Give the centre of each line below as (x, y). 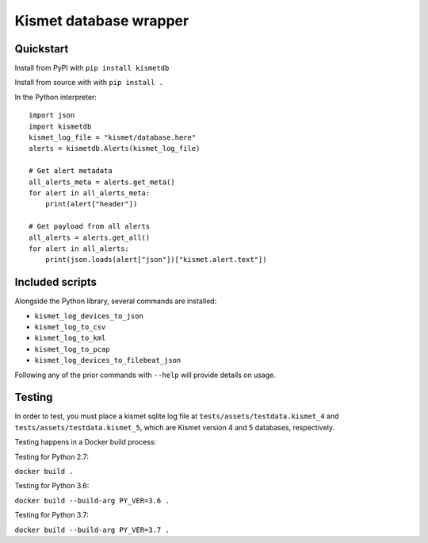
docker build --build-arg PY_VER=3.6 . (92, 501)
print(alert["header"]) (91, 204)
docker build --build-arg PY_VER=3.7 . (92, 530)
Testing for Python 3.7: (52, 515)
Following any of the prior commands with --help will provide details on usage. (145, 375)
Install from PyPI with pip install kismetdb (92, 68)
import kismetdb (60, 126)
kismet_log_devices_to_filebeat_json (108, 360)
